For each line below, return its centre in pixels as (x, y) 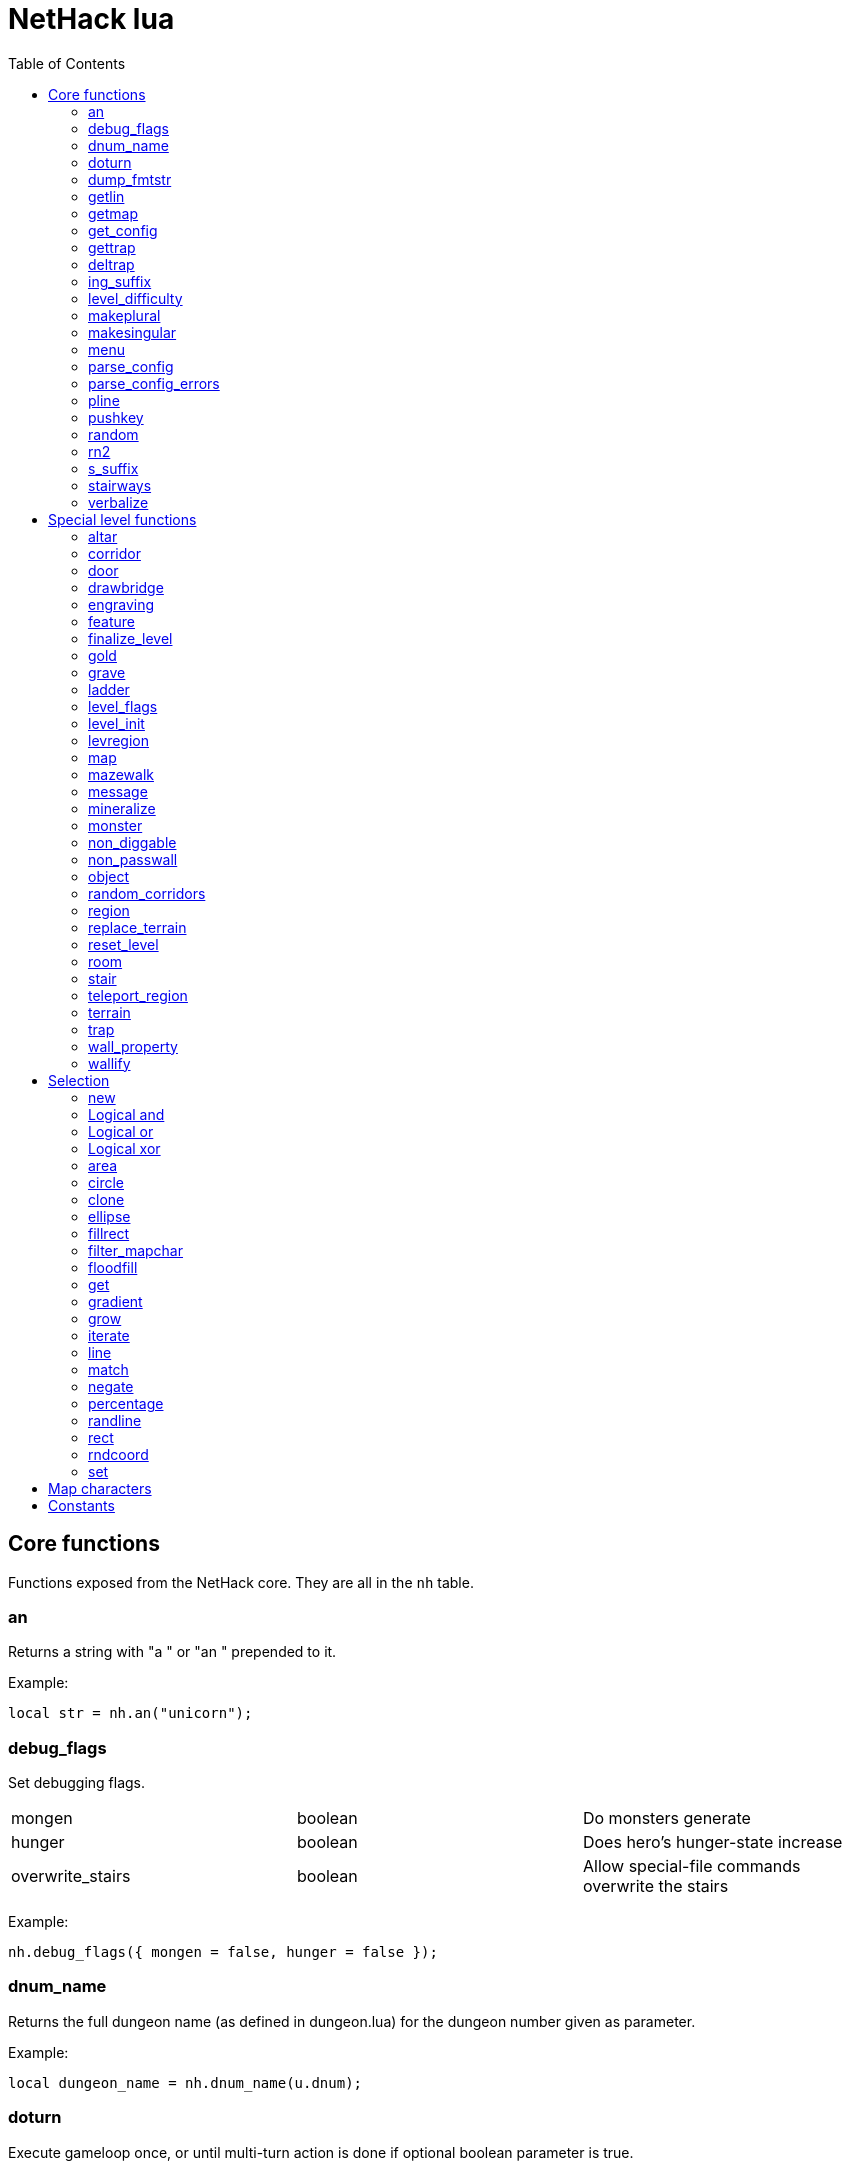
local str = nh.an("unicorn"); (130, 1713)
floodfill (113, 1267)
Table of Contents (67, 63)
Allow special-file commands (691, 1866)
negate (111, 1386)
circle (106, 1182)
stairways (120, 485)
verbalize (118, 502)
